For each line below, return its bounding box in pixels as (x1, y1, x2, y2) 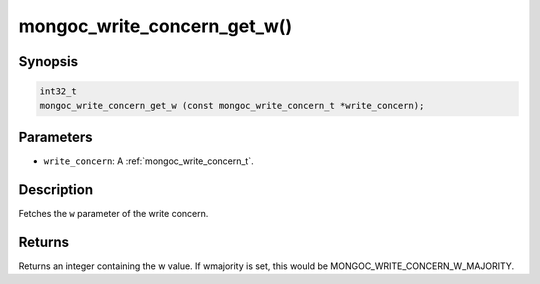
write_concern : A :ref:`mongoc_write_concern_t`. (43, 155, 254, 167)
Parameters (18, 128, 93, 145)
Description (18, 181, 94, 198)
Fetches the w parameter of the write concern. (18, 207, 209, 219)
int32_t (39, 86, 77, 97)
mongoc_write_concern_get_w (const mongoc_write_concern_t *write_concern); (39, 100, 425, 111)
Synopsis (18, 53, 79, 70)
